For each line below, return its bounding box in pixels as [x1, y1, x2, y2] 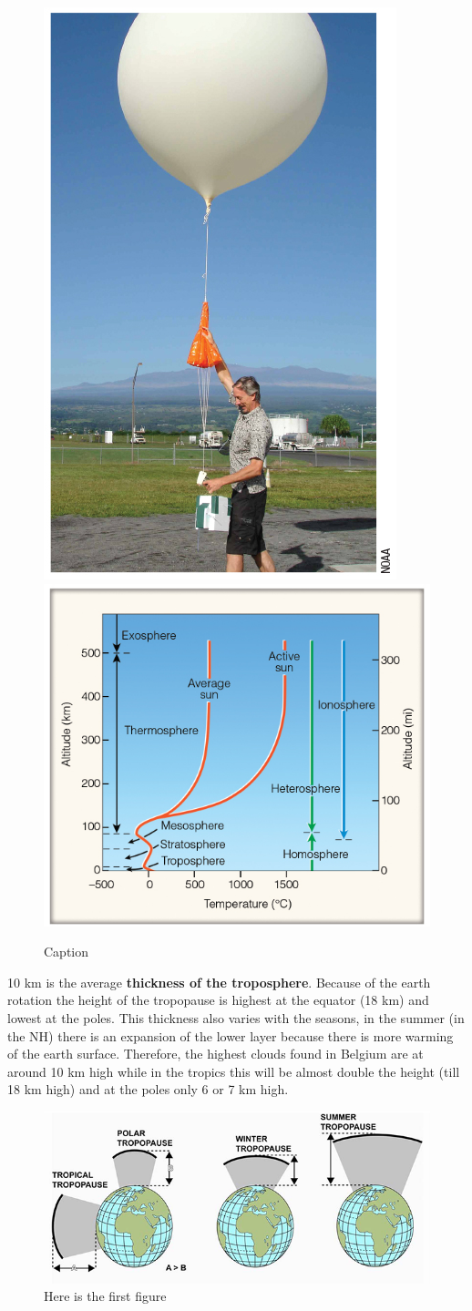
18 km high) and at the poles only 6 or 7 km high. [7, 1080, 289, 1099]
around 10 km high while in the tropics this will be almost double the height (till [7, 1061, 460, 1081]
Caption [44, 942, 89, 961]
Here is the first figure [44, 1286, 167, 1306]
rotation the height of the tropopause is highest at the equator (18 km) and [7, 990, 429, 1009]
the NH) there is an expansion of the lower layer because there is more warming [7, 1026, 454, 1045]
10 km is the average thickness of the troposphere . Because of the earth [7, 972, 431, 991]
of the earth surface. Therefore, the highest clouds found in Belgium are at [7, 1044, 424, 1063]
